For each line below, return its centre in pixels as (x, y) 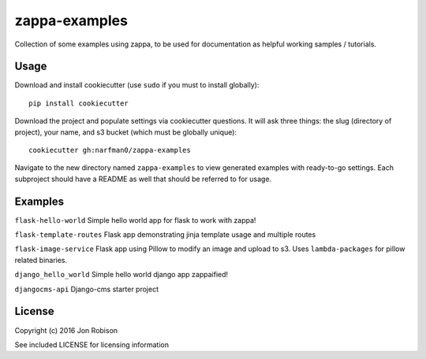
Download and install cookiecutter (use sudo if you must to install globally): (137, 85)
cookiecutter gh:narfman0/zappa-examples (110, 150)
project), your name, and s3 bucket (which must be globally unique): (125, 132)
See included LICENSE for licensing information (92, 344)
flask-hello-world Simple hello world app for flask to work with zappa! (135, 220)
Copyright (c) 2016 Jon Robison (66, 330)
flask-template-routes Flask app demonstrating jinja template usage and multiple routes (165, 235)
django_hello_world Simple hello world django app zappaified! (121, 275)
